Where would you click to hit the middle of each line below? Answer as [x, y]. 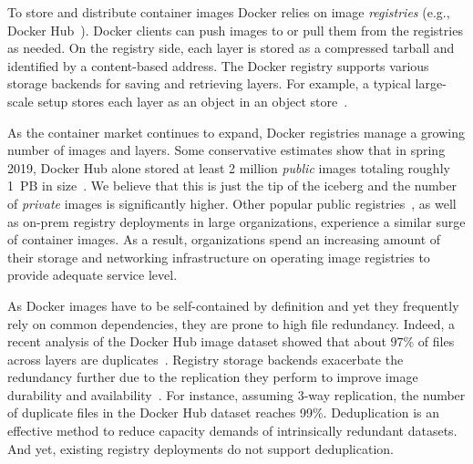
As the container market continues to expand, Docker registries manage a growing [236, 132]
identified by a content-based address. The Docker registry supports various [218, 65]
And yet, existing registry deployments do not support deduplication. [201, 448]
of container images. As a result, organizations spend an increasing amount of [224, 239]
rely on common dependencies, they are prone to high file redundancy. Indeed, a [231, 323]
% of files [429, 341]
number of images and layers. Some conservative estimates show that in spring [226, 150]
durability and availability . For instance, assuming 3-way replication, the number [236, 394]
